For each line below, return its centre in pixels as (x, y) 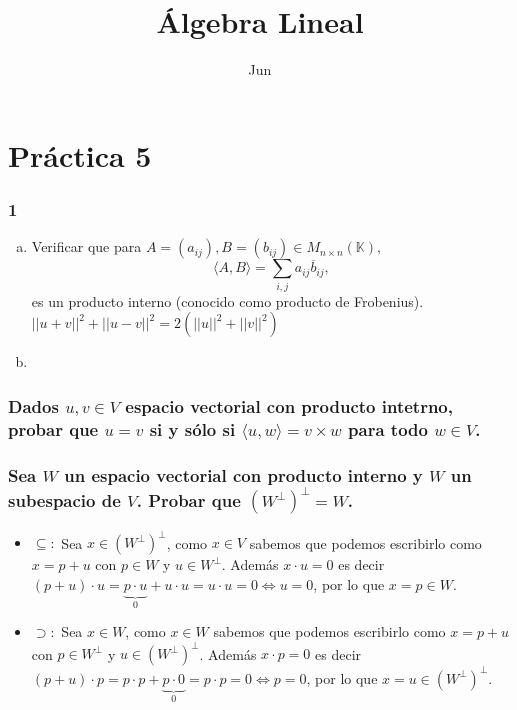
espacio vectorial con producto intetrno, (289, 405)
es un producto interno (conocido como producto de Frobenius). (227, 300)
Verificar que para (86, 246)
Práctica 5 (80, 154)
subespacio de (64, 499)
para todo (388, 428)
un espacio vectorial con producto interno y (243, 474)
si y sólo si (192, 428)
